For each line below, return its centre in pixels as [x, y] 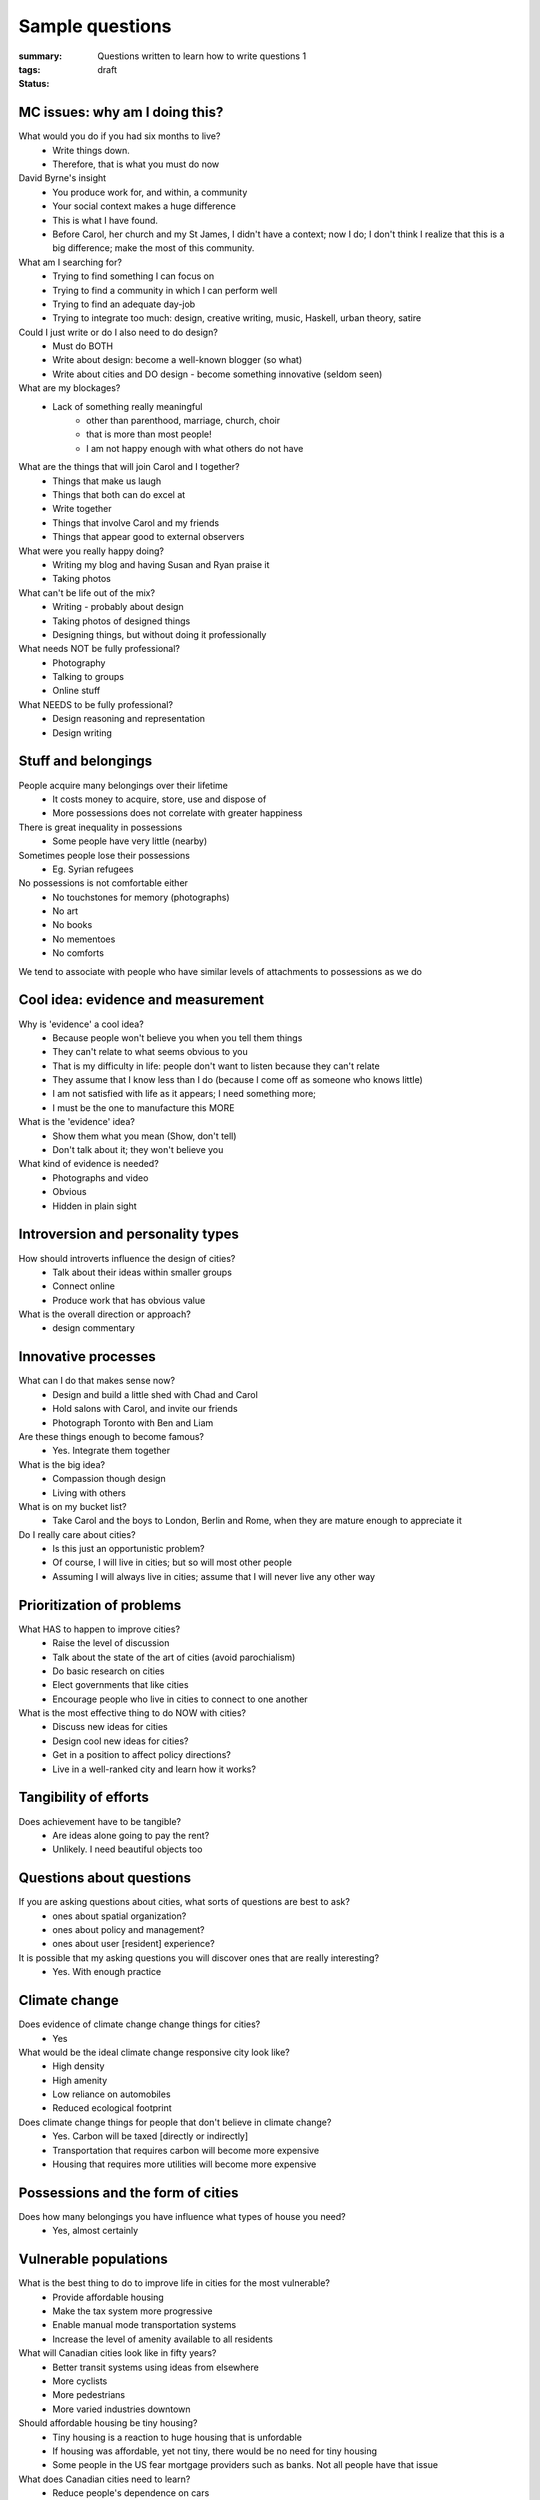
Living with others [89, 1492]
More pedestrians [88, 2395]
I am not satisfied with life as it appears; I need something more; [184, 1094]
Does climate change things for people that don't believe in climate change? [175, 2122]
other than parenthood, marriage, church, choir [183, 421]
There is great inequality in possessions [100, 827]
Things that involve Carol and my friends [136, 522]
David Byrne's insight [62, 178]
